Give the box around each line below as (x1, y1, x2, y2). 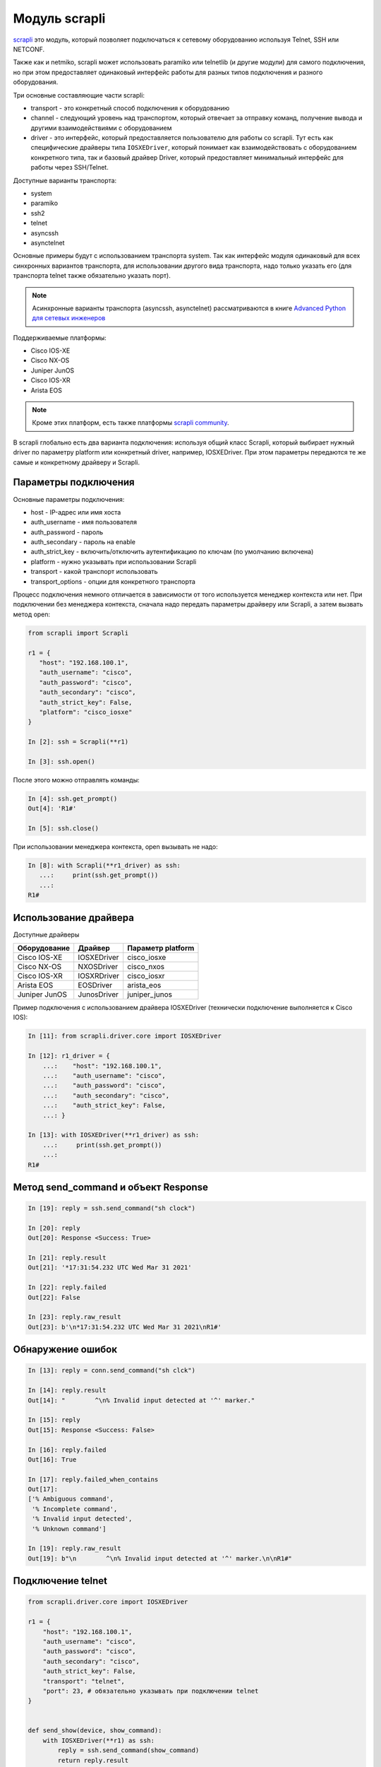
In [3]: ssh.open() (28, 757, 95, 765)
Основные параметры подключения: (13, 495, 125, 503)
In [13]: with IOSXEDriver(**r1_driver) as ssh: (28, 1131, 200, 1139)
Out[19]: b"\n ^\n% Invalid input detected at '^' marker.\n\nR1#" (28, 1554, 293, 1562)
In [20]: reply (28, 1223, 80, 1232)
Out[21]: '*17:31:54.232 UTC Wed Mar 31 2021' (28, 1264, 192, 1272)
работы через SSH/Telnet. (30, 163, 109, 172)
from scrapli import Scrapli (28, 629, 129, 637)
